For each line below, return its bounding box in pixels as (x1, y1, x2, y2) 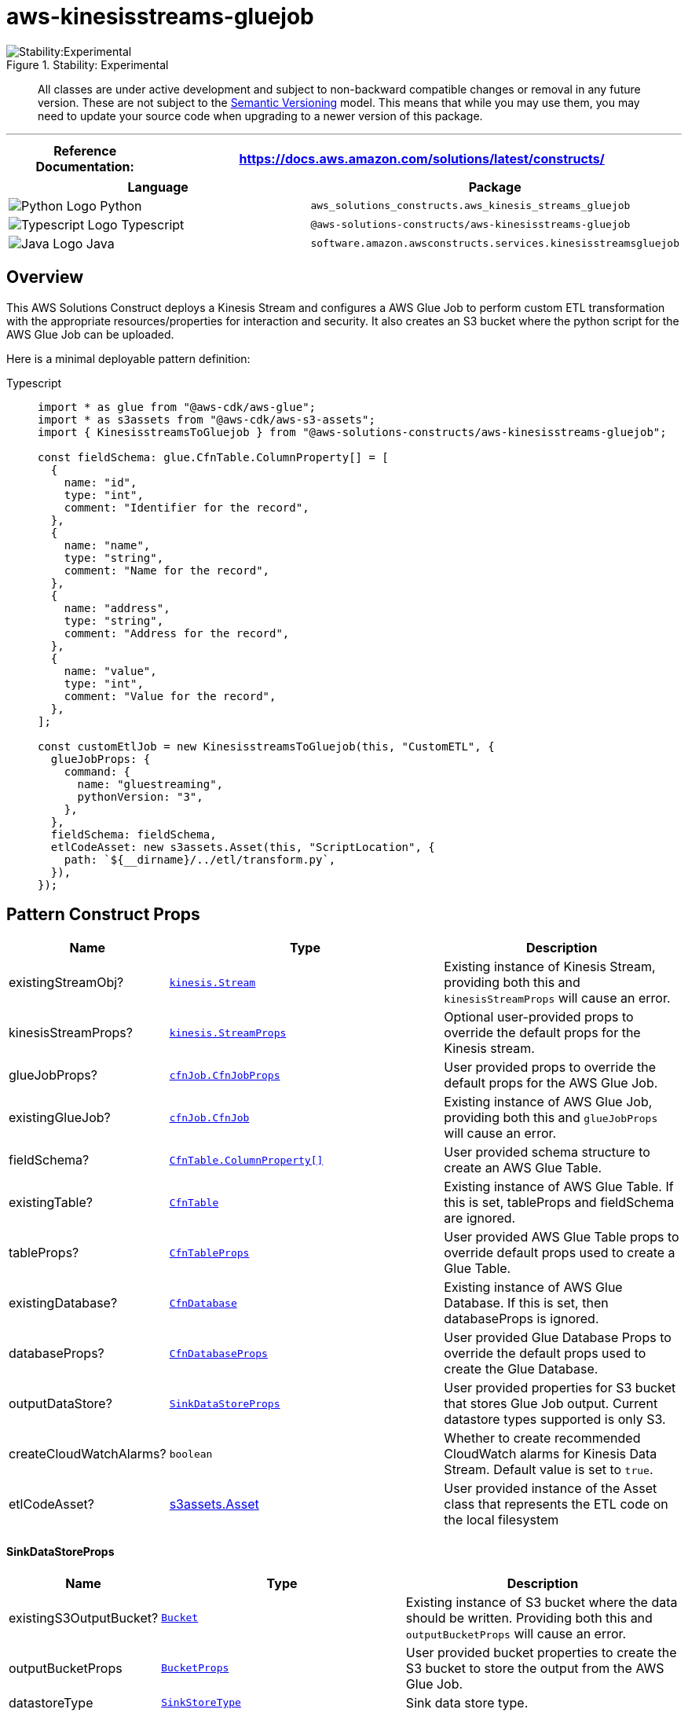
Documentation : (35, 158, 134, 174)
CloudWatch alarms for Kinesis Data (444, 1446, 657, 1462)
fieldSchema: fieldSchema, (50, 827, 217, 841)
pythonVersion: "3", (77, 790, 203, 803)
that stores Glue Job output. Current (444, 1396, 658, 1412)
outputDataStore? (9, 1396, 112, 1412)
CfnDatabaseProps (169, 1347, 268, 1359)
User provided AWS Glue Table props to (444, 1229, 679, 1245)
